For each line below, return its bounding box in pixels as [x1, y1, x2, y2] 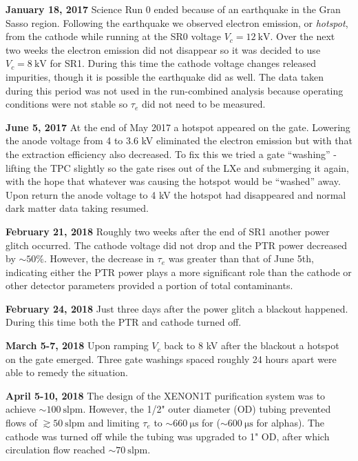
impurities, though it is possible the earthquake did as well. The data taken [6, 69, 324, 84]
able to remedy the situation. [6, 365, 128, 380]
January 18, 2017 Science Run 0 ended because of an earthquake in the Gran [6, 2, 341, 16]
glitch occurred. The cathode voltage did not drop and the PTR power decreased [6, 237, 348, 252]
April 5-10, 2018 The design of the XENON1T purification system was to [6, 388, 326, 402]
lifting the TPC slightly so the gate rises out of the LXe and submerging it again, [6, 160, 350, 175]
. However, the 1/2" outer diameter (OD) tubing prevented [83, 402, 331, 416]
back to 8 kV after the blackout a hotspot [164, 338, 339, 353]
